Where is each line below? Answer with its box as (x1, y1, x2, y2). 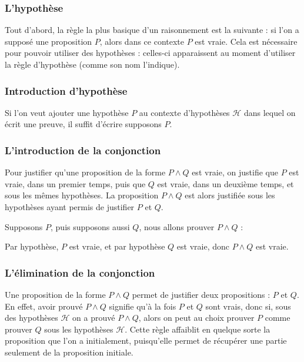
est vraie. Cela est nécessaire (195, 35, 298, 47)
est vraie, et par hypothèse (69, 240, 165, 253)
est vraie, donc (176, 240, 229, 253)
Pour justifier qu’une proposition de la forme (5, 166, 166, 178)
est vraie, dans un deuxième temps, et (157, 177, 294, 190)
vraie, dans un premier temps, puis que (5, 177, 146, 190)
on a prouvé (72, 311, 115, 324)
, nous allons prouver (139, 220, 215, 233)
